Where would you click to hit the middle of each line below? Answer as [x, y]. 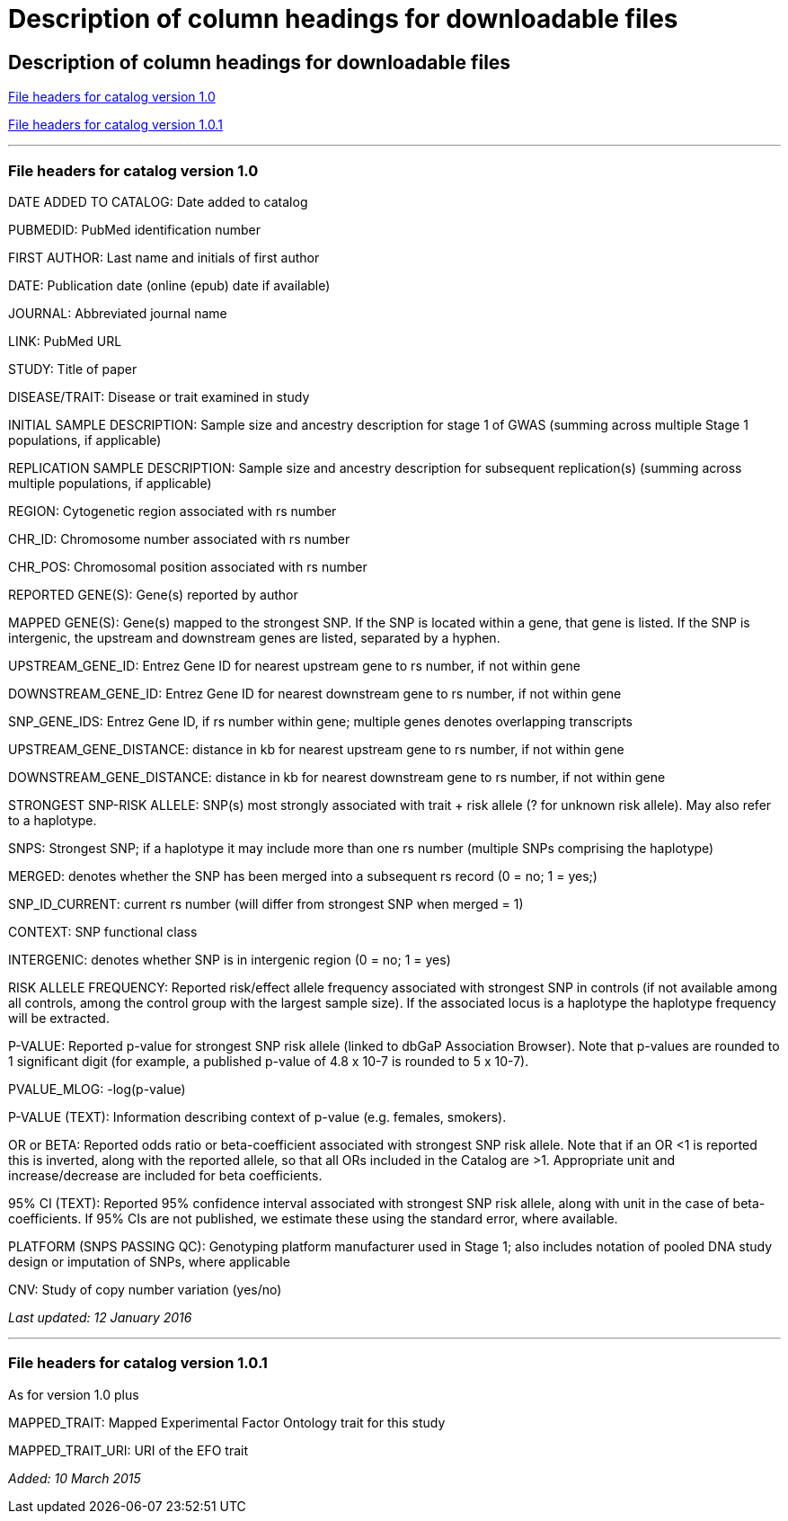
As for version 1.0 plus [74, 1394]
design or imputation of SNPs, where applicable [149, 1261]
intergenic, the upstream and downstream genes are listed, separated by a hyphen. [254, 637]
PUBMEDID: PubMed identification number [134, 229]
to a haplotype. [53, 820]
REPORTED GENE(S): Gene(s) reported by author [153, 594]
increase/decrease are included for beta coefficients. [165, 1175]
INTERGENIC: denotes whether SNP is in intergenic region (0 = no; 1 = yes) [230, 959]
